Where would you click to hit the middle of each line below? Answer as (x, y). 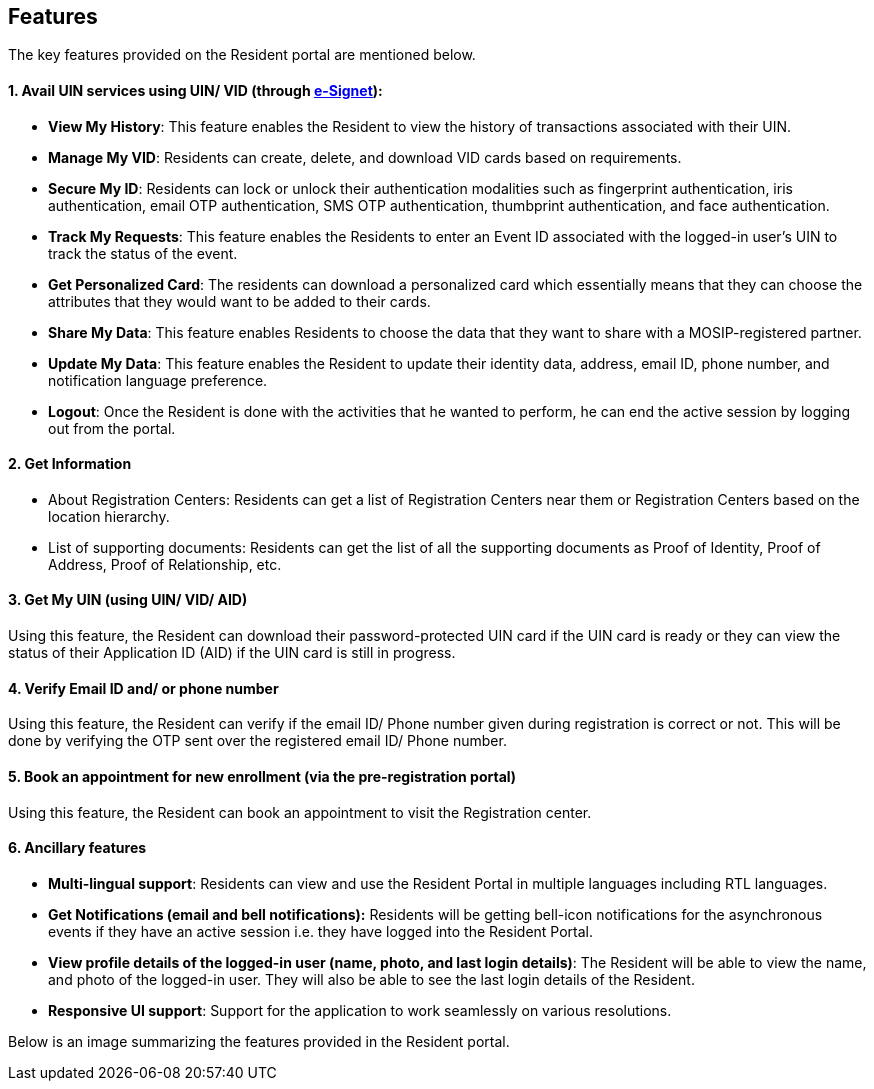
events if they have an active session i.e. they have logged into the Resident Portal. (321, 931)
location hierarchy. (109, 516)
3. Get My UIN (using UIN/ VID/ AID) (128, 600)
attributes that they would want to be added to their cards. (239, 301)
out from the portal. (112, 428)
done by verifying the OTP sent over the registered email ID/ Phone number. (257, 741)
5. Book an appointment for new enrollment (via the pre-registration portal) (262, 776)
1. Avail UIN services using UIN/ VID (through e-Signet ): (195, 91)
